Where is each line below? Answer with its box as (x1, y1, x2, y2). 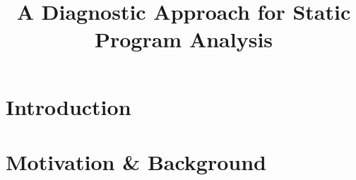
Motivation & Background (6, 147, 267, 176)
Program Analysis (94, 25, 273, 54)
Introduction (6, 92, 131, 121)
